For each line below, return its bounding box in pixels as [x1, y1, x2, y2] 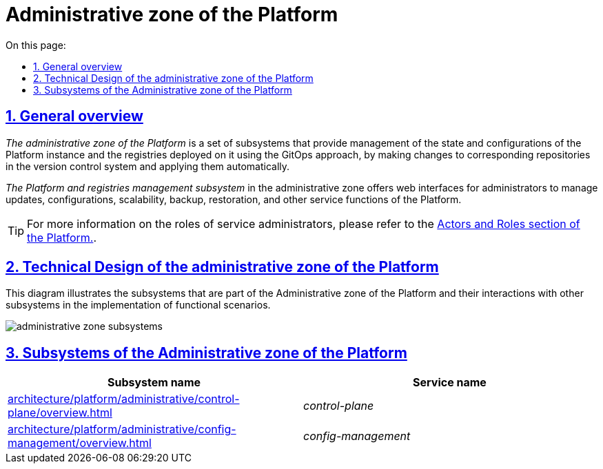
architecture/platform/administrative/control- [8, 392, 240, 406]
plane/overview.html [8, 406, 112, 420]
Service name [413, 375, 487, 390]
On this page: [6, 39, 66, 51]
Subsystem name [107, 375, 201, 390]
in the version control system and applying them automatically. [6, 160, 290, 172]
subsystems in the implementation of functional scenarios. [6, 299, 271, 311]
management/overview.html [8, 436, 152, 450]
